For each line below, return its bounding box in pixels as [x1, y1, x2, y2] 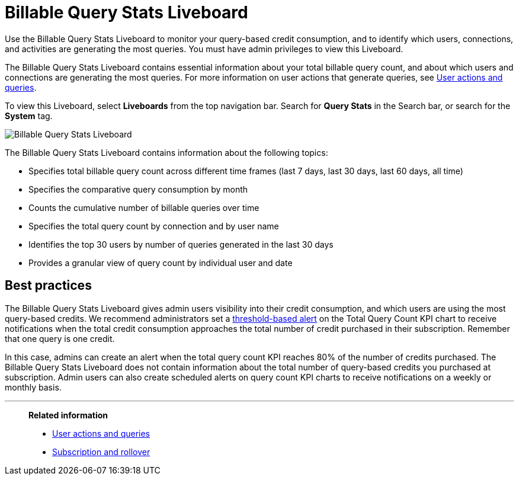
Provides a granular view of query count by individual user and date [28, 257, 293, 268]
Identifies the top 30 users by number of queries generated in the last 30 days [28, 239, 334, 249]
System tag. [5, 110, 53, 121]
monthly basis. [5, 382, 62, 392]
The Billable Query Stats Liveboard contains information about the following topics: [5, 147, 328, 158]
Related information [28, 409, 108, 420]
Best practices [5, 278, 92, 293]
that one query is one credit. [5, 333, 115, 344]
